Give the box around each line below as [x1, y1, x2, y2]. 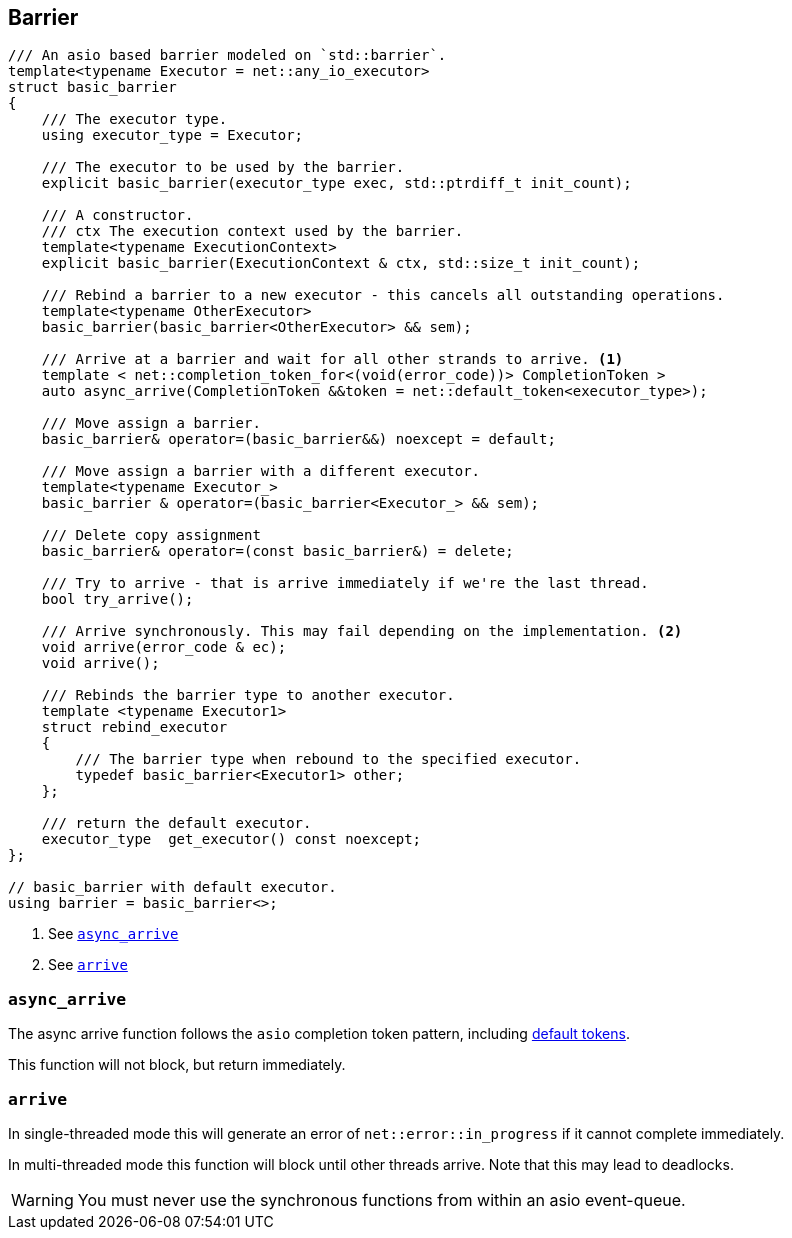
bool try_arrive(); [41, 591, 194, 608]
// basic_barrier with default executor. [8, 879, 337, 896]
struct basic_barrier [8, 79, 177, 96]
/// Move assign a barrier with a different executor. [41, 463, 481, 480]
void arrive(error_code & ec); [41, 639, 287, 656]
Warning [11, 1189, 74, 1210]
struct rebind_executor [41, 719, 228, 736]
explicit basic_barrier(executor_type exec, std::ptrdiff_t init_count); [41, 175, 632, 192]
